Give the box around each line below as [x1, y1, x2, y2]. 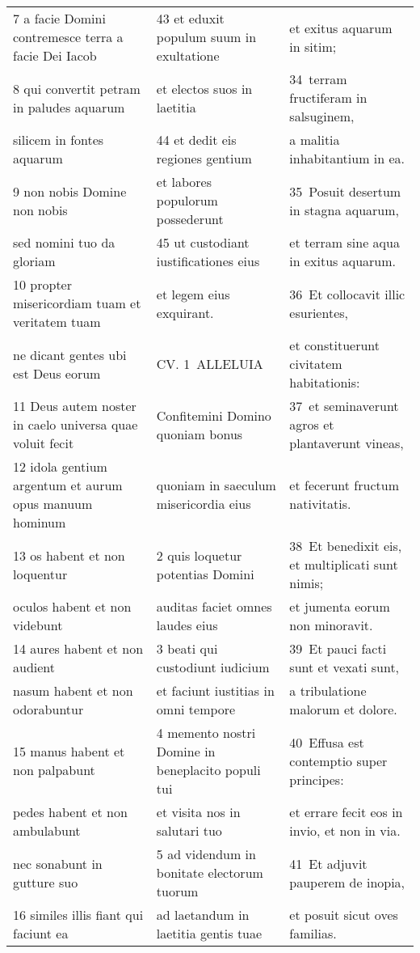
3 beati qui [156, 639, 218, 658]
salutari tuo [156, 821, 222, 840]
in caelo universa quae [13, 415, 138, 434]
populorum [156, 191, 218, 210]
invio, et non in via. [289, 821, 401, 840]
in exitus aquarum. [289, 252, 397, 270]
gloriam [13, 252, 56, 270]
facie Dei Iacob [13, 46, 97, 65]
